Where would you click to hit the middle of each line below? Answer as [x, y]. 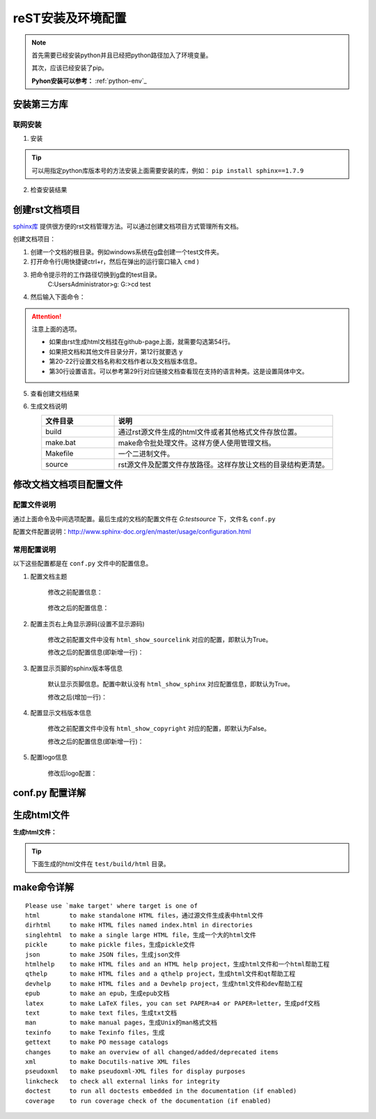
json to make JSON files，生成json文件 [103, 954]
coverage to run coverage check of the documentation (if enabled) [148, 1101]
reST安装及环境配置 [70, 18]
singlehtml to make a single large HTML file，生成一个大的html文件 [141, 935]
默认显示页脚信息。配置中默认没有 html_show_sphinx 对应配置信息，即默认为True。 [171, 684]
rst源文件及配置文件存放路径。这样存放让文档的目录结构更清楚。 [224, 465]
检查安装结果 [49, 190]
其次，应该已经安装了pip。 [70, 68]
